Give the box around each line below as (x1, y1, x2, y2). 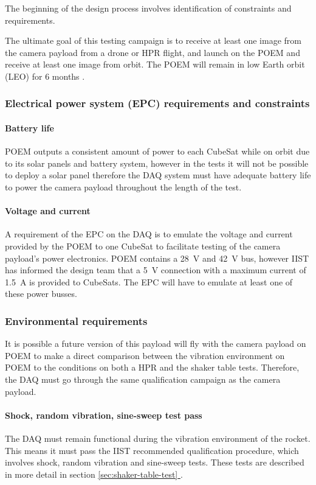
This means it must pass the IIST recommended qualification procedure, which (5, 444, 299, 456)
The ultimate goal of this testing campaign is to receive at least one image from (5, 34, 301, 47)
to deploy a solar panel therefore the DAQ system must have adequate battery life (5, 169, 311, 181)
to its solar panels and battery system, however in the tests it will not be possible (5, 156, 309, 169)
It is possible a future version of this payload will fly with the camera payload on (5, 337, 306, 350)
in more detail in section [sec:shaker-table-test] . (5, 467, 183, 480)
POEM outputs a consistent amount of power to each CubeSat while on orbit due (5, 145, 310, 158)
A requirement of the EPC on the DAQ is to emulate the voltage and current (5, 228, 293, 240)
